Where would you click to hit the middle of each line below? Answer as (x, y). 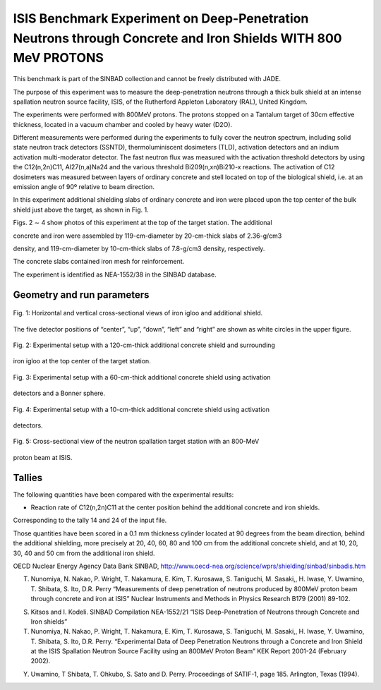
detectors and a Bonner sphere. (59, 393)
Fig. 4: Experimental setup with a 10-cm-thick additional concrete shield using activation (141, 409)
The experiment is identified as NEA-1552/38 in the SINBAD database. (115, 274)
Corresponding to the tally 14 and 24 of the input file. (90, 520)
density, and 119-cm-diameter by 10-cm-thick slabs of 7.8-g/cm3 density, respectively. (139, 248)
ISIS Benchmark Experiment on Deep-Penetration (161, 18)
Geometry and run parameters (81, 295)
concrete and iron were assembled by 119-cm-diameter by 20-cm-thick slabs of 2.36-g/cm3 (147, 236)
